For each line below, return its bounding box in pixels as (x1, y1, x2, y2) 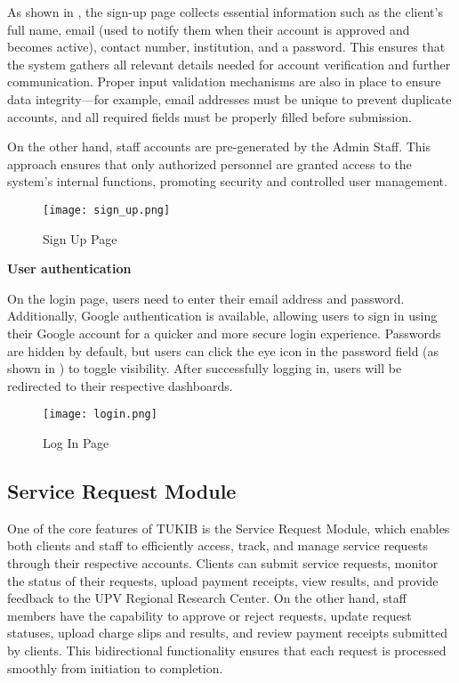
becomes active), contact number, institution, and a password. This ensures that (7, 37, 446, 56)
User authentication (7, 259, 132, 278)
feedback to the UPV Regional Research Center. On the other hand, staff (7, 589, 407, 607)
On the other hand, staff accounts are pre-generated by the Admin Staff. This (7, 137, 431, 156)
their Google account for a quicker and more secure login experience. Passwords (7, 323, 441, 342)
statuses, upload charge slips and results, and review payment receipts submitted (7, 623, 448, 642)
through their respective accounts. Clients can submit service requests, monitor (7, 553, 439, 572)
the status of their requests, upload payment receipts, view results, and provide (7, 571, 439, 589)
